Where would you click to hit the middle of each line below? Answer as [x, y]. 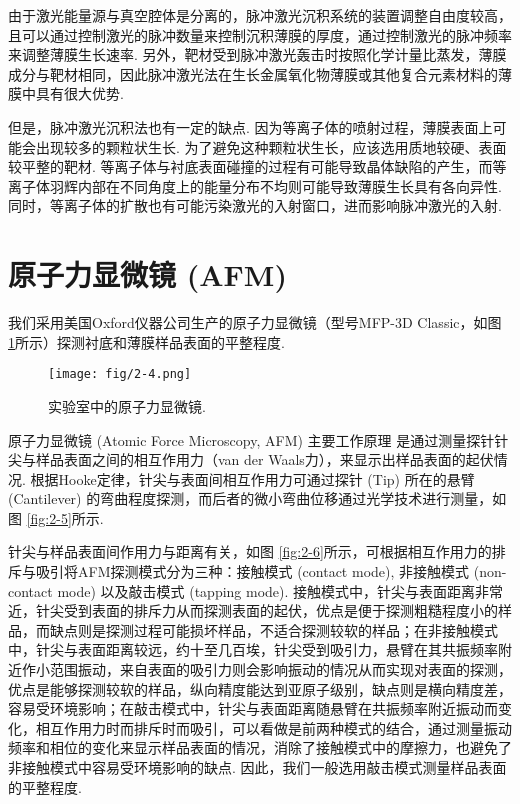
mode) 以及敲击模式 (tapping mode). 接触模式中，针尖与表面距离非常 [280, 590]
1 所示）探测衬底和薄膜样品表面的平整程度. [146, 341]
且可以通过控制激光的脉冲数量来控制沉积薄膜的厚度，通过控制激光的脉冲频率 [260, 34]
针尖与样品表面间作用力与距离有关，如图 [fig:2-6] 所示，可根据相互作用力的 [250, 551]
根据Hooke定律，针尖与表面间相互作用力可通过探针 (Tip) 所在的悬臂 [252, 478]
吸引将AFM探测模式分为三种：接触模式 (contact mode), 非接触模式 [252, 571]
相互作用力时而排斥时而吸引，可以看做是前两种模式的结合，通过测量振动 [273, 727]
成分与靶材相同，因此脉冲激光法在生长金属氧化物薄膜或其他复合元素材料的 [253, 73]
